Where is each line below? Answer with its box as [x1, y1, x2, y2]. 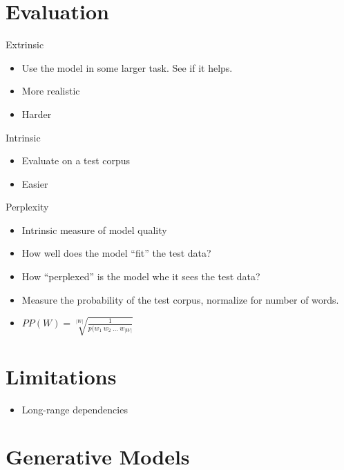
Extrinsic [6, 37, 44, 52]
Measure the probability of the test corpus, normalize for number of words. [21, 292, 339, 306]
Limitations [6, 362, 117, 390]
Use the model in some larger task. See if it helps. [21, 60, 233, 75]
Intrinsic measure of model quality [21, 222, 167, 237]
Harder [21, 106, 52, 121]
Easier [21, 176, 48, 190]
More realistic [21, 84, 80, 98]
